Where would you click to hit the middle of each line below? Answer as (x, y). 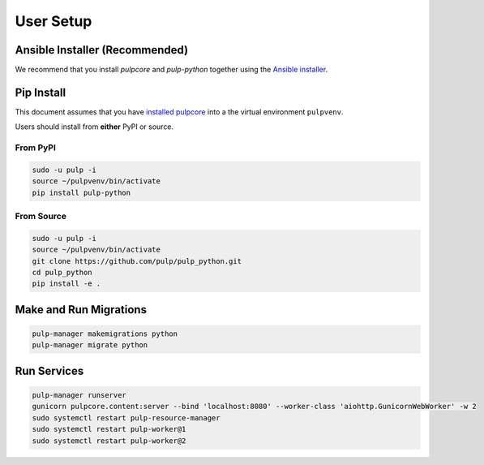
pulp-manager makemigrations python (105, 334)
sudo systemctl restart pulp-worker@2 (109, 441)
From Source (41, 217)
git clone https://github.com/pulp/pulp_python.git (137, 261)
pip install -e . (66, 284)
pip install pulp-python (81, 192)
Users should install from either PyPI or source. (94, 127)
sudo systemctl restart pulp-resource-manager (126, 418)
